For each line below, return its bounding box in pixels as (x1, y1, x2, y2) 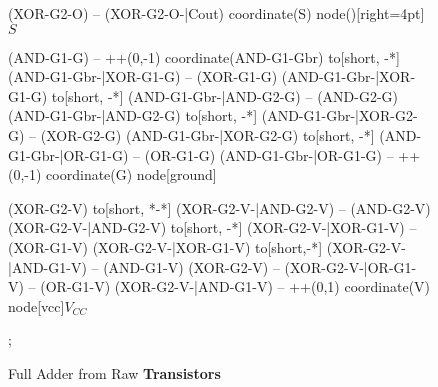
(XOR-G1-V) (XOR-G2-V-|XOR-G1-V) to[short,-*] (8, 236, 323, 257)
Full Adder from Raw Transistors (8, 362, 221, 383)
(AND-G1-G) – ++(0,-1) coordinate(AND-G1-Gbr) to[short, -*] (8, 46, 400, 67)
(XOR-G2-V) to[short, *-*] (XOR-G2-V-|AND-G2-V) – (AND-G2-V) (8, 197, 431, 218)
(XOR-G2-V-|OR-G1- (284, 256, 417, 277)
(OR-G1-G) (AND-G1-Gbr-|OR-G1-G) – (144, 144, 394, 165)
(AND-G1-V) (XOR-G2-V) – (103, 256, 280, 277)
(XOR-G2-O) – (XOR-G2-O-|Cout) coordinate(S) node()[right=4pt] (8, 3, 425, 23)
